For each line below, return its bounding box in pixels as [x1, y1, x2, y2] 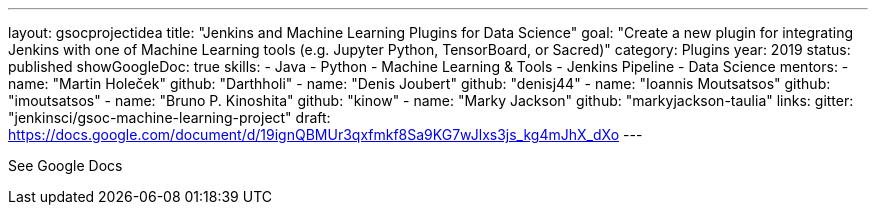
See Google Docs [8, 157, 123, 174]
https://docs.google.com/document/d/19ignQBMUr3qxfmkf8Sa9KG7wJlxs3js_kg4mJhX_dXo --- [8, 126, 643, 143]
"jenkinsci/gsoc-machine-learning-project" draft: [8, 109, 331, 126]
